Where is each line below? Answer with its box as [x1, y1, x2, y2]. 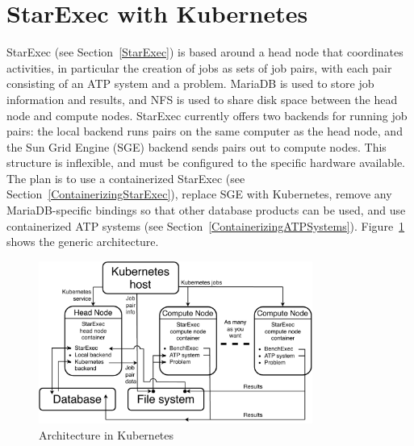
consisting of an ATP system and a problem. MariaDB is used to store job [6, 75, 374, 92]
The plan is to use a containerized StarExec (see [6, 169, 245, 186]
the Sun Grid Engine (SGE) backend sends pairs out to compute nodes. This [6, 138, 387, 155]
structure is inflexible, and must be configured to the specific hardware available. [6, 154, 406, 171]
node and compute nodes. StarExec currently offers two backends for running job [6, 106, 408, 123]
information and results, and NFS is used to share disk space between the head [6, 90, 398, 107]
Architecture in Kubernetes [39, 426, 174, 443]
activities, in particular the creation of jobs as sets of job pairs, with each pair [6, 59, 392, 76]
